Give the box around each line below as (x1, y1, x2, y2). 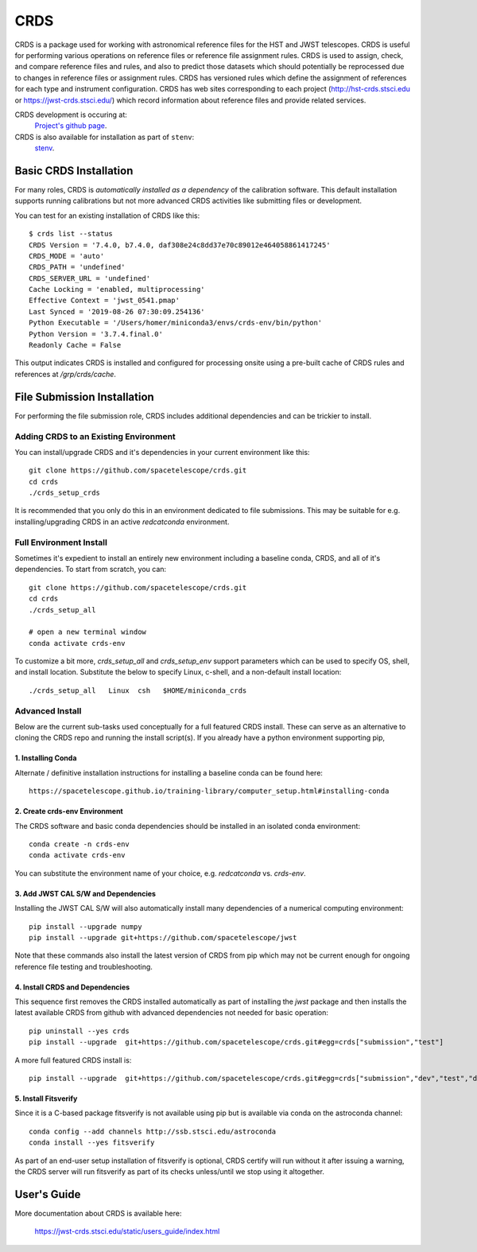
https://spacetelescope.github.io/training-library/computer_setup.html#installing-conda (29, 787, 390, 795)
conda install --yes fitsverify (29, 1138, 155, 1147)
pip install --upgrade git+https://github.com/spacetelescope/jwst (29, 933, 297, 942)
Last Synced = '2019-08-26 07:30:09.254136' (29, 307, 206, 316)
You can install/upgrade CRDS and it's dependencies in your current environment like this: (14, 447, 310, 457)
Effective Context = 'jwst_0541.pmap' (29, 296, 180, 305)
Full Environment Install (14, 537, 107, 548)
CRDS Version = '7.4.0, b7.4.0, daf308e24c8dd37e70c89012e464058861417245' (29, 240, 331, 250)
